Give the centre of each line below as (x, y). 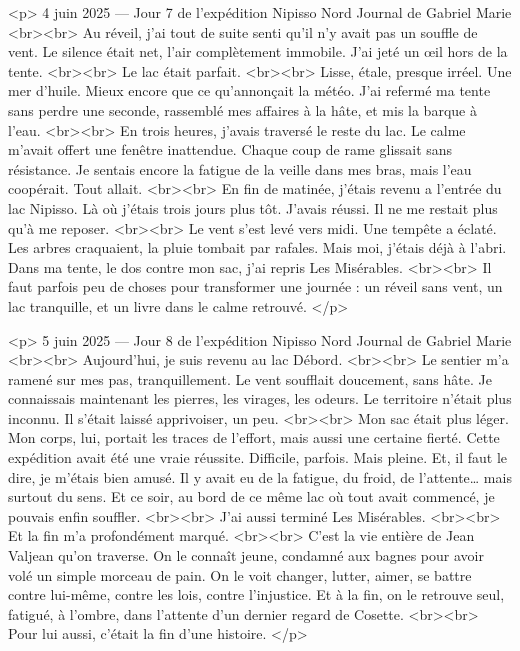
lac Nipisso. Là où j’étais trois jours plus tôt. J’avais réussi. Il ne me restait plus (253, 207)
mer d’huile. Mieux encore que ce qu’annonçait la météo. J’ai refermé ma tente (249, 90)
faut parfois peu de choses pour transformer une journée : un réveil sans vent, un (255, 286)
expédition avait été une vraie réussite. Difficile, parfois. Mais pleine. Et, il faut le (257, 457)
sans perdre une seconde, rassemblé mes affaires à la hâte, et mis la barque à (242, 109)
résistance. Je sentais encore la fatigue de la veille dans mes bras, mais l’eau (240, 168)
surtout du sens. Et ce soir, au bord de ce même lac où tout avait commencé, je (251, 496)
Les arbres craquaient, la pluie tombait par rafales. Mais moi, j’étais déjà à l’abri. (257, 247)
